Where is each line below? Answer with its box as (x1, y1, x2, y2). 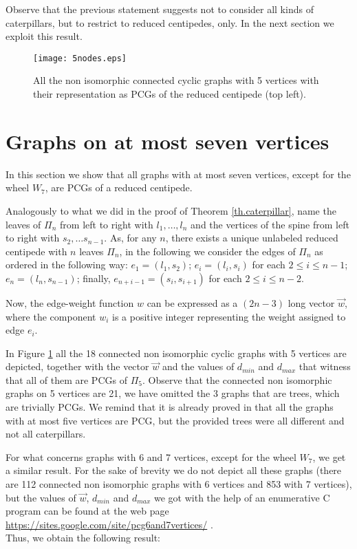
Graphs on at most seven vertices (6, 127, 329, 155)
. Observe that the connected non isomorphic (142, 372, 332, 387)
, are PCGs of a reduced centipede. (45, 180, 193, 195)
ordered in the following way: (6, 257, 128, 272)
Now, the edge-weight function (6, 295, 134, 310)
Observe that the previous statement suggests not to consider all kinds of (6, 2, 314, 16)
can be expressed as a (147, 295, 238, 310)
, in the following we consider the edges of (119, 244, 296, 258)
